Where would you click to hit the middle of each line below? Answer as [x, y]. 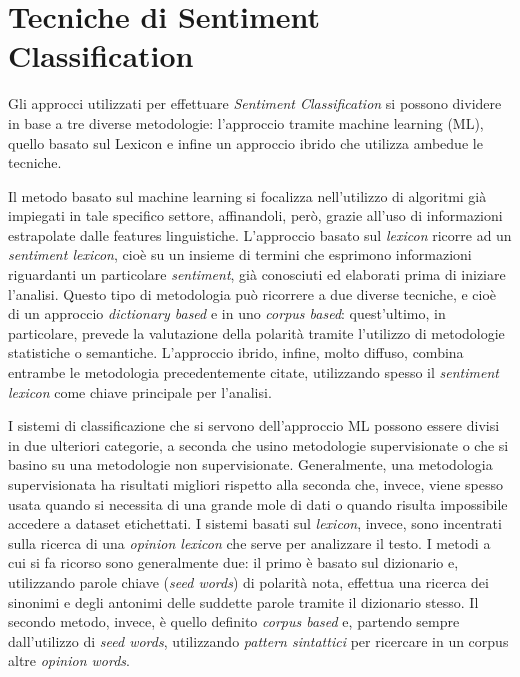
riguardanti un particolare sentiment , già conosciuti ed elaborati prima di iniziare [257, 274]
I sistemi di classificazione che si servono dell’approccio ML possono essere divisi [254, 425]
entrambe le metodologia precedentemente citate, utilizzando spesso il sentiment [253, 372]
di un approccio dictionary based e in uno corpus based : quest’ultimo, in [227, 313]
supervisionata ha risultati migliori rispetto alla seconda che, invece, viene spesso [256, 484]
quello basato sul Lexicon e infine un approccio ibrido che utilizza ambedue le [245, 142]
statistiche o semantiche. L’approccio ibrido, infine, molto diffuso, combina [236, 352]
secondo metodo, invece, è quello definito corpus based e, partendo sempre [234, 621]
